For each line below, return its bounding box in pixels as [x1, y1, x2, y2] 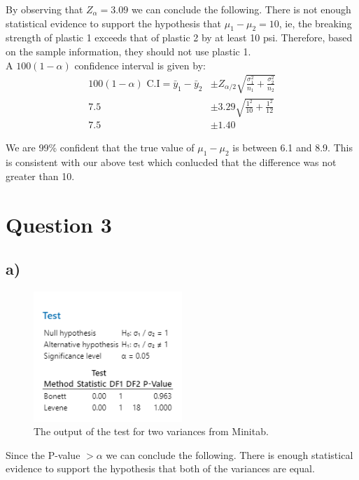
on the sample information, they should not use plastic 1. [6, 43, 251, 58]
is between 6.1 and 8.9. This [232, 140, 353, 155]
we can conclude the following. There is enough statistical [106, 447, 353, 462]
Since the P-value [6, 447, 80, 462]
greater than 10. [6, 168, 75, 183]
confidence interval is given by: [74, 57, 206, 72]
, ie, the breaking [279, 15, 352, 30]
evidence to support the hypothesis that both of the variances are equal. [6, 461, 315, 476]
